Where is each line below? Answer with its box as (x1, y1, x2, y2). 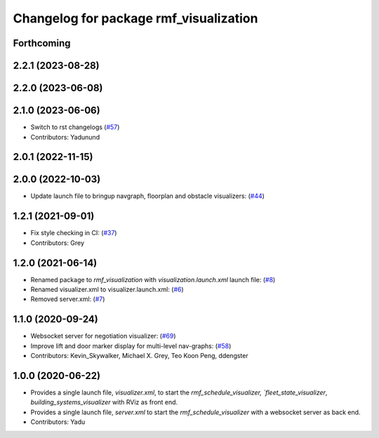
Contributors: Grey (30, 239, 84, 247)
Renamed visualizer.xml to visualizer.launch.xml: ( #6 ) (30, 285, 184, 294)
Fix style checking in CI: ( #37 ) (30, 229, 117, 237)
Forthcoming (13, 37, 71, 49)
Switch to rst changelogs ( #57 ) (30, 123, 120, 131)
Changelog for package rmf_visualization (13, 11, 258, 26)
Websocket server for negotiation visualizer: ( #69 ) (30, 332, 176, 340)
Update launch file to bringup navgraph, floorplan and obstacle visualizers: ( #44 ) (30, 192, 265, 200)
